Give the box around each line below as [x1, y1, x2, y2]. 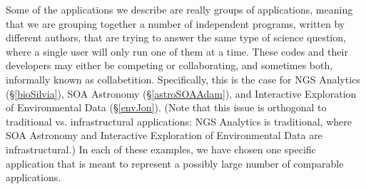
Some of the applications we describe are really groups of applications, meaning [6, 2, 353, 16]
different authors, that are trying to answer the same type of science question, [6, 30, 346, 45]
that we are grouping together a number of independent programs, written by [6, 16, 345, 31]
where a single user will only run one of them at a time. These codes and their [6, 44, 348, 58]
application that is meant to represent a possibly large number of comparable [6, 155, 344, 170]
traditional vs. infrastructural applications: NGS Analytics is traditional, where [6, 113, 352, 128]
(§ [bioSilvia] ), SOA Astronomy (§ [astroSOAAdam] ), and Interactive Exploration [6, 86, 357, 101]
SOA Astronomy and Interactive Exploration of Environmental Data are [6, 128, 322, 143]
